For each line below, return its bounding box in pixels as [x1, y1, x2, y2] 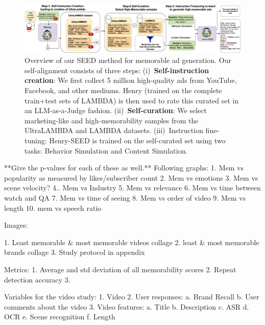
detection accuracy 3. [4, 274, 70, 285]
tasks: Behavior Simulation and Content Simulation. [25, 145, 188, 156]
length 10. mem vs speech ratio [4, 202, 102, 213]
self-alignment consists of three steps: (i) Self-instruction [25, 64, 209, 75]
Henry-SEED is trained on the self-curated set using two [49, 135, 226, 145]
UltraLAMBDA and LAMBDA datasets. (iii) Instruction [25, 125, 203, 136]
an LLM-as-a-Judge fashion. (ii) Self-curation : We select [25, 105, 207, 116]
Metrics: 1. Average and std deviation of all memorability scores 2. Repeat [4, 264, 236, 274]
